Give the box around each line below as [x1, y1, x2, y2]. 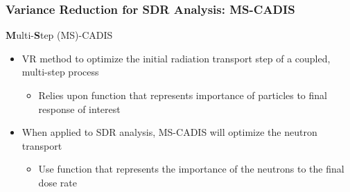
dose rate [38, 175, 77, 189]
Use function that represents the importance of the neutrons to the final [38, 162, 344, 176]
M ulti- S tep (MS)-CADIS [6, 28, 113, 42]
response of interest [38, 101, 121, 116]
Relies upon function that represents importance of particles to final [38, 88, 327, 102]
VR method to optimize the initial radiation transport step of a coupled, [21, 51, 331, 65]
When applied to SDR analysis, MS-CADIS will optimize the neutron [21, 125, 317, 139]
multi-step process [21, 64, 99, 79]
